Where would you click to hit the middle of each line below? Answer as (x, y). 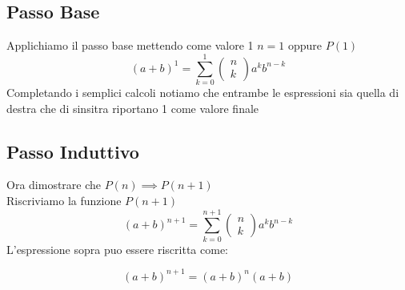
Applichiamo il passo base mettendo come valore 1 (130, 45)
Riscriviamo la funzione (64, 200)
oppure (305, 45)
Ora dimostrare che (54, 185)
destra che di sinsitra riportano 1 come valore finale (133, 108)
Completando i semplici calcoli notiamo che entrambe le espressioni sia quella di (203, 92)
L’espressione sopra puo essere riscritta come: (117, 249)
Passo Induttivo (73, 151)
